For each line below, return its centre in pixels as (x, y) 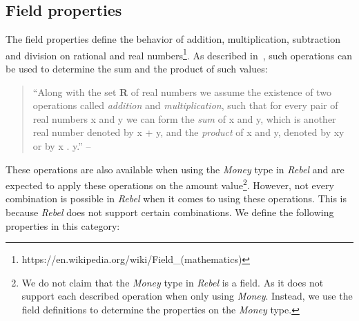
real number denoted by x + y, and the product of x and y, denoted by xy (188, 132)
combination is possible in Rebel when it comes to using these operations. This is (176, 198)
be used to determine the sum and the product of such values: (137, 69)
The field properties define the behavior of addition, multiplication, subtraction (173, 39)
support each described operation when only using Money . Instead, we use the (187, 296)
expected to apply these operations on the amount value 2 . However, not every (170, 184)
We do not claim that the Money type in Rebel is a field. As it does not (173, 282)
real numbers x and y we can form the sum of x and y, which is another (184, 118)
